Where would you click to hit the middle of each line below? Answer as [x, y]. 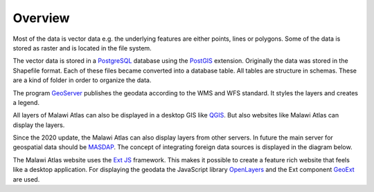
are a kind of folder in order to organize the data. [82, 80]
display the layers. [39, 125]
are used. [26, 179]
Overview [41, 18]
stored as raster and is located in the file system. [82, 48]
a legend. [26, 102]
